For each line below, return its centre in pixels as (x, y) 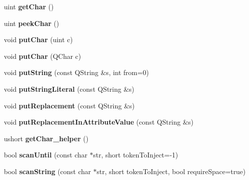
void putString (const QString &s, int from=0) (76, 72)
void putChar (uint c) (38, 39)
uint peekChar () (32, 23)
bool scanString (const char (48, 171)
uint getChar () (29, 6)
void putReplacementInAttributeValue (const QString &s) (99, 122)
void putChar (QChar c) (43, 56)
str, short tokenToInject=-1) (136, 155)
